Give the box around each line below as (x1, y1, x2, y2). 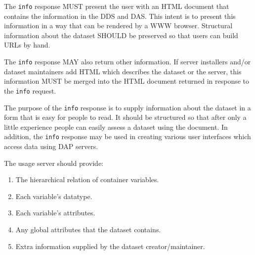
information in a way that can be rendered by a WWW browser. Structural (4, 20, 233, 31)
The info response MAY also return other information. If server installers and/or (4, 56, 251, 67)
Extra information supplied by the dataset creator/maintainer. (15, 241, 205, 251)
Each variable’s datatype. (15, 191, 92, 201)
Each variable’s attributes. (15, 207, 95, 218)
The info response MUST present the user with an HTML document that (4, 1, 229, 11)
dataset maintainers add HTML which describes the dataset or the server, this (4, 66, 242, 76)
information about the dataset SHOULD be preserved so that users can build (4, 30, 238, 40)
